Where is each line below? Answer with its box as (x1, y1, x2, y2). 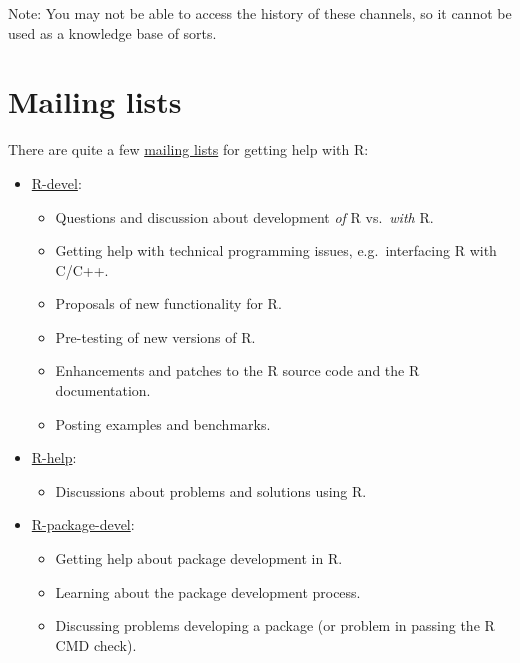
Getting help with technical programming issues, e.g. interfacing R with (55, 240, 497, 261)
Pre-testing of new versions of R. (55, 326, 256, 347)
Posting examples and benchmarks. (55, 413, 271, 434)
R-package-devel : (31, 514, 135, 535)
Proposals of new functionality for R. (55, 293, 282, 314)
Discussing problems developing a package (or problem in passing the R (55, 615, 495, 636)
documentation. (55, 380, 151, 401)
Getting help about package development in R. (55, 548, 343, 569)
